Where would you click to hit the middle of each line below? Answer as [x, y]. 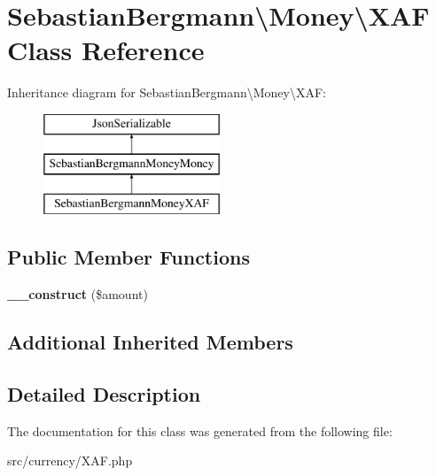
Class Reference [106, 50]
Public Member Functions [128, 257]
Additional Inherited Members [150, 342]
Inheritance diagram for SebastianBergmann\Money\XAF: [167, 92]
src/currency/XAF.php [70, 461]
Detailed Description [104, 393]
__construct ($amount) [78, 294]
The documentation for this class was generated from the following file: [200, 430]
